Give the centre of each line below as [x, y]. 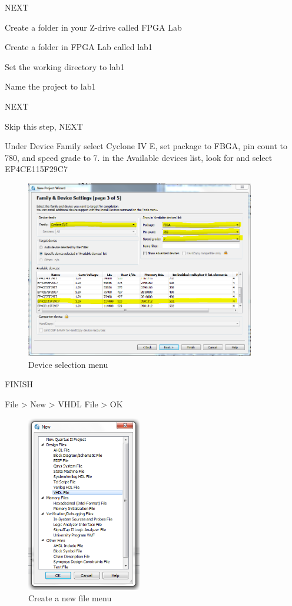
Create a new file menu [70, 598]
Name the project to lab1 [50, 86]
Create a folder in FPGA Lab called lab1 [79, 47]
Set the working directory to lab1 [65, 66]
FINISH [19, 384]
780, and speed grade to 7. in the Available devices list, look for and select [139, 157]
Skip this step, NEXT [44, 126]
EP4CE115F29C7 [36, 169]
